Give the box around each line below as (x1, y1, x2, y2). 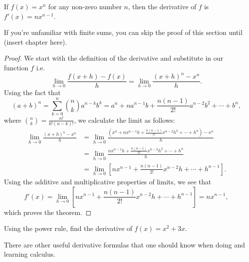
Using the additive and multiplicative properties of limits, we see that (4, 176, 212, 186)
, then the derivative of (128, 1, 196, 11)
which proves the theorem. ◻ (4, 207, 91, 217)
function (4, 62, 29, 72)
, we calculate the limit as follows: (74, 115, 175, 125)
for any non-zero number (48, 1, 122, 11)
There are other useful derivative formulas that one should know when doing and (4, 239, 245, 249)
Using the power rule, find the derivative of (4, 223, 132, 233)
